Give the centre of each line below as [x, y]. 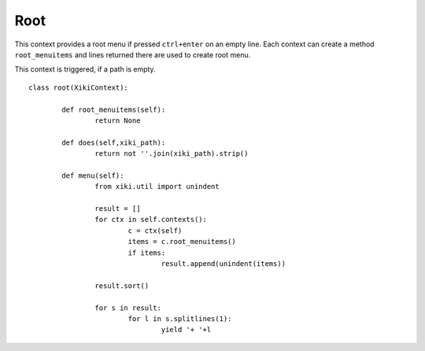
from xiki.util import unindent [157, 187]
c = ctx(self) [155, 231]
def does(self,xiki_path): [114, 142]
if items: [147, 253]
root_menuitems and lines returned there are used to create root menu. [133, 54]
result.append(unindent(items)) [224, 263]
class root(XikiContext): [79, 87]
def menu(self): [93, 175]
